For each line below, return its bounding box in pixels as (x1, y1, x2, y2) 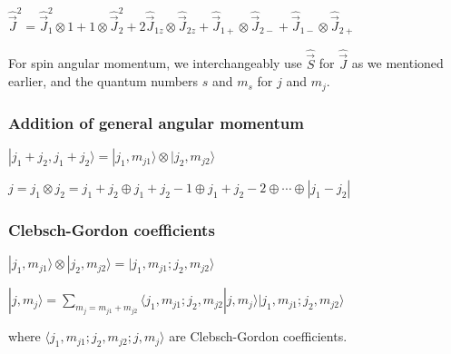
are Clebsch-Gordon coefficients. (169, 327, 348, 346)
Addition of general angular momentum (8, 111, 304, 133)
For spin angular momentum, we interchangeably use (8, 54, 302, 73)
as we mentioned (351, 54, 444, 73)
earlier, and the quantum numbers (8, 72, 199, 91)
